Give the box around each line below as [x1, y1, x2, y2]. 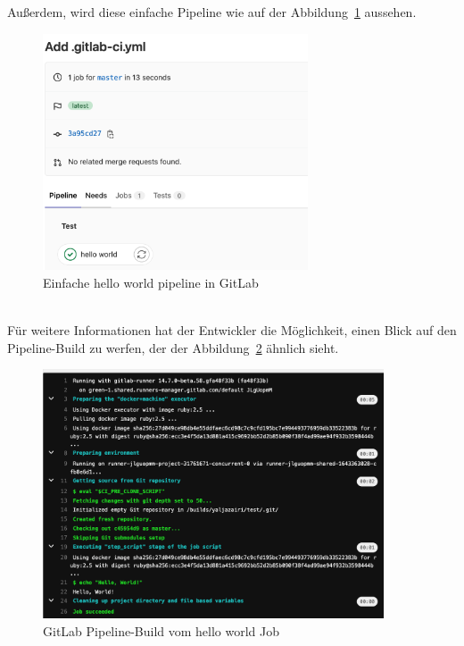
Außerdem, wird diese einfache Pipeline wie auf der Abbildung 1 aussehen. [7, 3, 417, 21]
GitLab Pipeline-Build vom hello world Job [43, 621, 280, 640]
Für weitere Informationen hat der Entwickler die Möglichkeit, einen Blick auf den [7, 321, 457, 340]
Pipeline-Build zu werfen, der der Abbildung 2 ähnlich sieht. [7, 338, 339, 357]
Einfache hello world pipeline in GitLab [43, 273, 259, 291]
